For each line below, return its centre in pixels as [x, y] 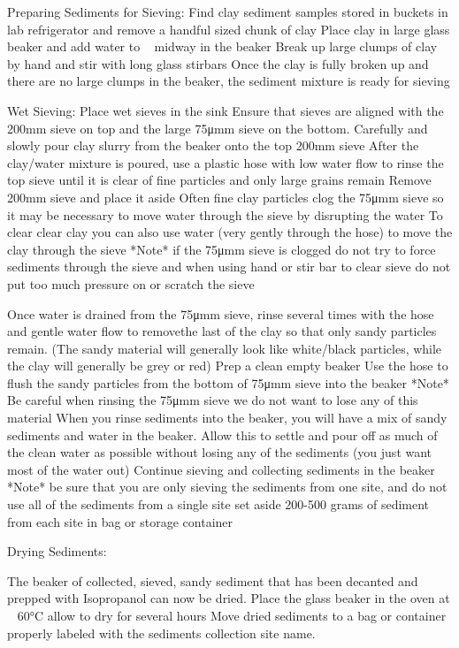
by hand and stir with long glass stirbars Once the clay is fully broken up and [218, 63]
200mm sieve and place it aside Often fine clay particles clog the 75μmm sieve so [226, 197]
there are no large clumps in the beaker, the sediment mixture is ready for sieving [229, 81]
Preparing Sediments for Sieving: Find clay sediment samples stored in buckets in [228, 11]
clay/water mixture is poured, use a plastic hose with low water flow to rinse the [226, 162]
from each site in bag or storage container [120, 521]
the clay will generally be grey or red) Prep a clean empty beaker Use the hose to [228, 366]
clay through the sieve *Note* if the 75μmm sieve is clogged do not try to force [222, 249]
